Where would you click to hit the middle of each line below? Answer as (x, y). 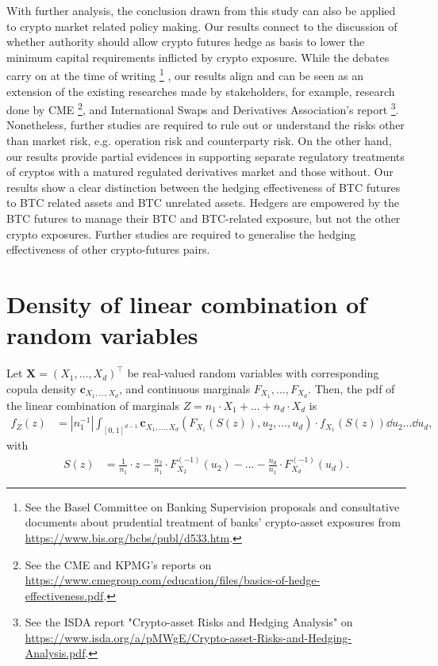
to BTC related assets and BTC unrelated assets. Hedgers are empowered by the (203, 203)
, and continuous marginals (185, 388)
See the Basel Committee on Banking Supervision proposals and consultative (212, 506)
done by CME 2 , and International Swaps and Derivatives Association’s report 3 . (203, 108)
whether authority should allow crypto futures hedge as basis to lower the (186, 42)
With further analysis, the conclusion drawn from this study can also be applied (201, 10)
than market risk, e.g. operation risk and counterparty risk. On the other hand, (199, 141)
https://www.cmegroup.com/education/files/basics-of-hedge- (173, 580)
